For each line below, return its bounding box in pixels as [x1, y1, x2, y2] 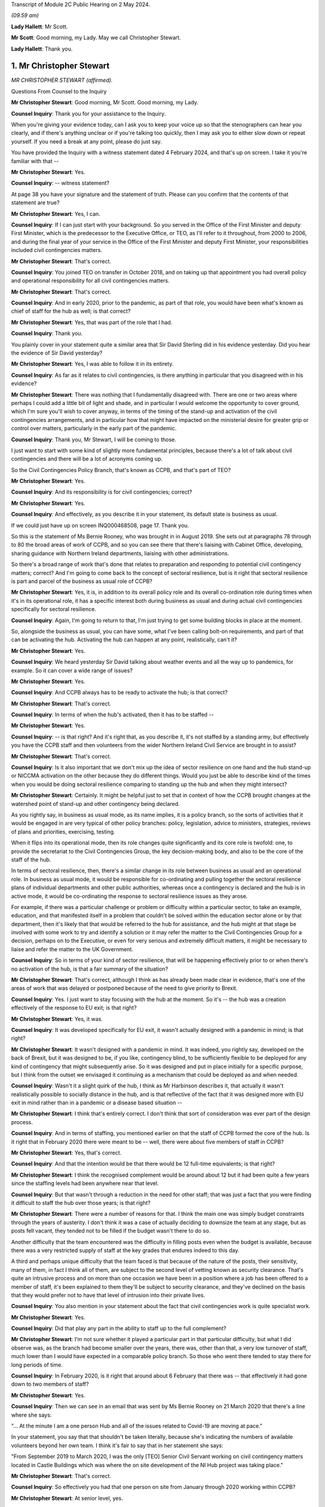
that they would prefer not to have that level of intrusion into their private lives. [11, 1291, 205, 1298]
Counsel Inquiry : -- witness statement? [11, 180, 110, 187]
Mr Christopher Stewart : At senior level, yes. [11, 1494, 123, 1502]
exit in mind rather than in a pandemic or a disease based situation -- [11, 1099, 183, 1106]
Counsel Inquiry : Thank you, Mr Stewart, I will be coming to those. [11, 436, 177, 443]
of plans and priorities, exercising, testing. [11, 828, 116, 835]
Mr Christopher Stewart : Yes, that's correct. [11, 1149, 122, 1157]
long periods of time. [11, 1361, 63, 1368]
